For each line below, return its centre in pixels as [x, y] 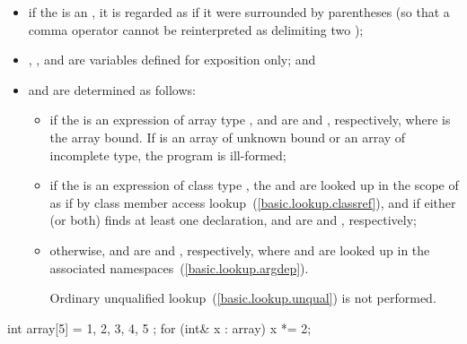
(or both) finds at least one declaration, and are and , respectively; [233, 220]
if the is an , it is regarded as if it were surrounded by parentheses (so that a [239, 12]
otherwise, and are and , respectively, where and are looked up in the [240, 249]
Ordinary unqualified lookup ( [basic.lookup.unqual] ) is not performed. [243, 298]
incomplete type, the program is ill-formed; [168, 155]
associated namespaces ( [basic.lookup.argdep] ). [179, 267]
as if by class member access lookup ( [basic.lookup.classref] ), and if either [253, 202]
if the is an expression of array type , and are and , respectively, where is [250, 120]
